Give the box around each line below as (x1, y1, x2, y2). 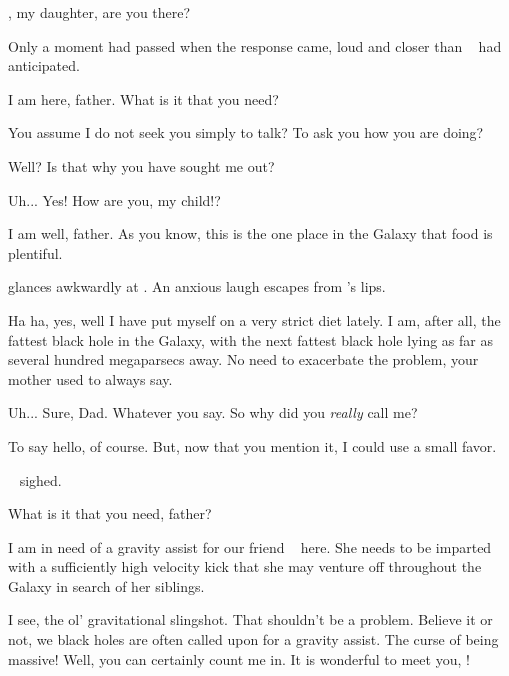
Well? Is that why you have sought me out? (8, 155, 275, 176)
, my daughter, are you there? (8, 2, 191, 22)
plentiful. (8, 242, 63, 263)
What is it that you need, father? (8, 503, 212, 524)
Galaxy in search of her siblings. (8, 575, 205, 596)
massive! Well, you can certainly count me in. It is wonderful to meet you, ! (8, 648, 470, 669)
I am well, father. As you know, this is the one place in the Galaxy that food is (8, 223, 493, 244)
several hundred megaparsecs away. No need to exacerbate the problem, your (8, 349, 479, 370)
